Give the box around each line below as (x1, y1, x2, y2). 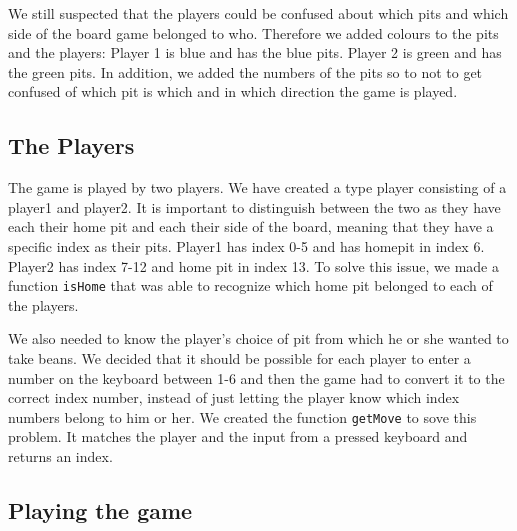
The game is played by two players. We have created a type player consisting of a (8, 177, 507, 198)
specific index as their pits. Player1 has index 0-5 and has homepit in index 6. (8, 235, 485, 256)
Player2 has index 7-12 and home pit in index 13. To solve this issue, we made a (8, 255, 499, 276)
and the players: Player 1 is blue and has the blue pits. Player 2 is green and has (8, 42, 502, 63)
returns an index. (8, 446, 113, 467)
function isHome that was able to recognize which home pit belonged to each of (8, 275, 493, 296)
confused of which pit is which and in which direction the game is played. (8, 81, 458, 102)
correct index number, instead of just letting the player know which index (8, 387, 460, 408)
